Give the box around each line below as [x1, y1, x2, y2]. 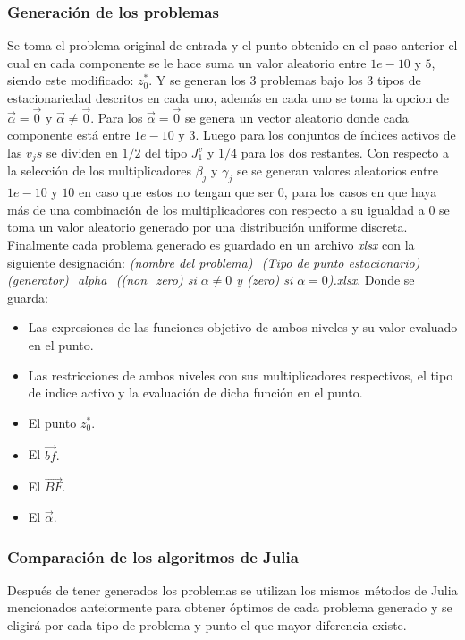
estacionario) [348, 252, 420, 271]
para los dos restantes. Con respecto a [241, 143, 449, 161]
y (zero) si [236, 270, 293, 289]
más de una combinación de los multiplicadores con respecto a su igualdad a [7, 200, 425, 218]
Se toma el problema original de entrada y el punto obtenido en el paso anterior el [7, 36, 458, 55]
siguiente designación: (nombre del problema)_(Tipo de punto [7, 252, 344, 271]
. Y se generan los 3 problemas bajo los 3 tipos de [148, 71, 421, 90]
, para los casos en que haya [283, 183, 437, 201]
